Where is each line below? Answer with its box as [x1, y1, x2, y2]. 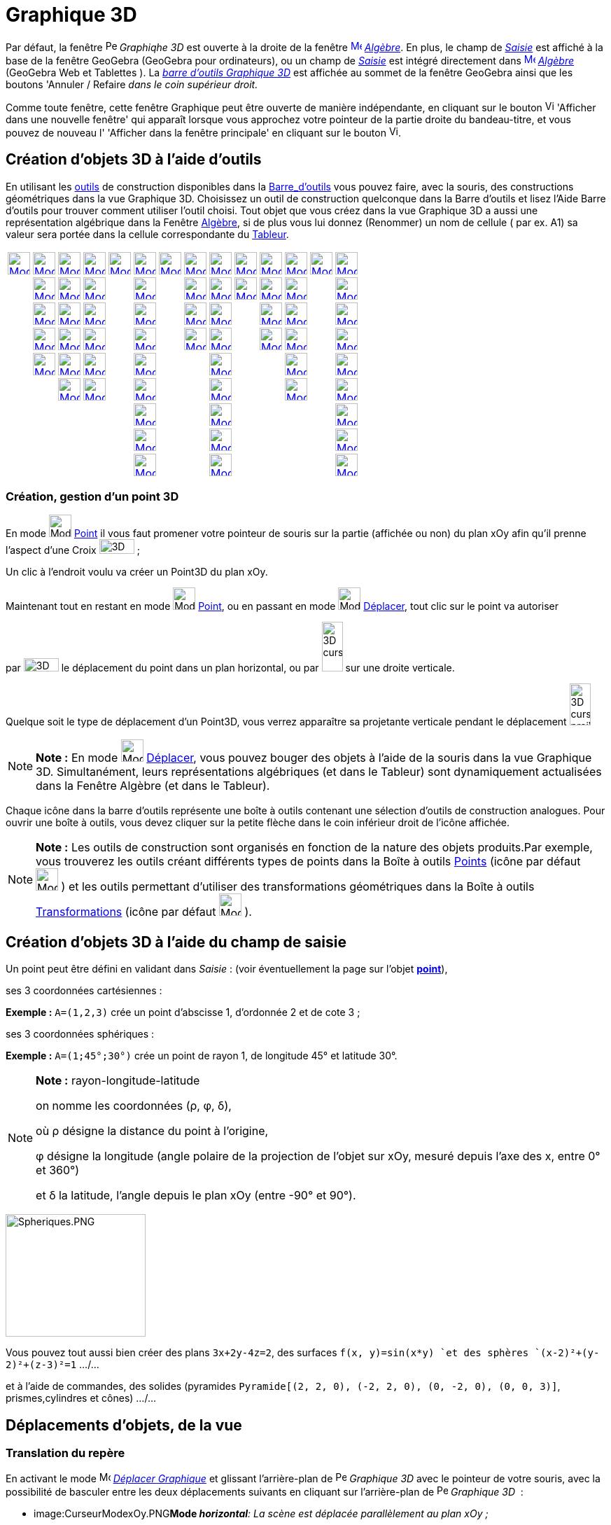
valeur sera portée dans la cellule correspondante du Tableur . [6, 228, 289, 240]
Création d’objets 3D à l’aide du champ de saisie [6, 933, 346, 951]
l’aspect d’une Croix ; [6, 544, 140, 557]
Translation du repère [6, 1446, 125, 1461]
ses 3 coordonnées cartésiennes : [6, 984, 162, 997]
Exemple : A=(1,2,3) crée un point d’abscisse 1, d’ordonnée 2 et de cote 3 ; [6, 1006, 360, 1019]
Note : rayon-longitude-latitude [36, 1073, 200, 1088]
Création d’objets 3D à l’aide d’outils [6, 151, 262, 169]
